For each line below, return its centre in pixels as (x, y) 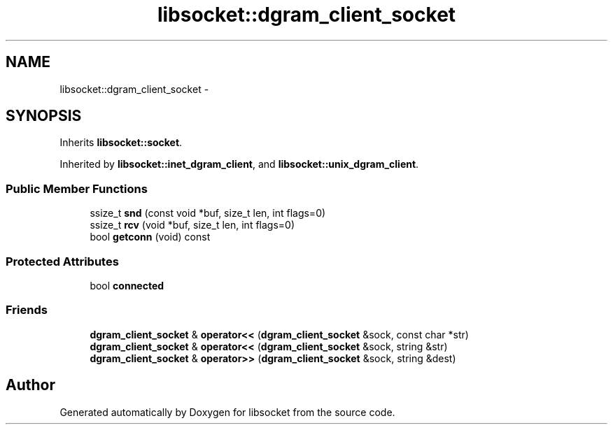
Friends (27, 310)
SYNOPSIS (44, 116)
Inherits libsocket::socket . (121, 143)
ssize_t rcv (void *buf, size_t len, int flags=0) (192, 225)
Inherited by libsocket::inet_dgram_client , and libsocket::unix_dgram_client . (239, 164)
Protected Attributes (62, 261)
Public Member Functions (77, 188)
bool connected (127, 285)
